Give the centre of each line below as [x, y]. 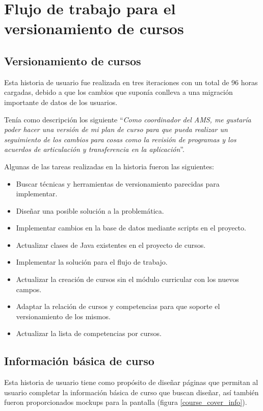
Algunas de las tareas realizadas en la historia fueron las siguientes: [109, 166]
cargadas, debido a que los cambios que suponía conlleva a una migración [119, 92]
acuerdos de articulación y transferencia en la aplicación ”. [94, 149]
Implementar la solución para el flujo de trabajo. [92, 262]
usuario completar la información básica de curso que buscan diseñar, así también [131, 392]
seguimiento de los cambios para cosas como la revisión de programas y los [120, 139]
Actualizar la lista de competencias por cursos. [89, 333]
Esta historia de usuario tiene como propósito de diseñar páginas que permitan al [131, 382]
